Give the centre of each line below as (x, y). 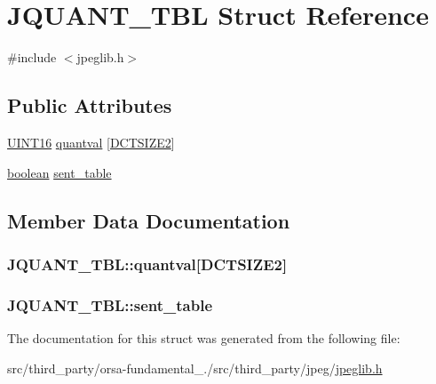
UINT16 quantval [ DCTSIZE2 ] (91, 142)
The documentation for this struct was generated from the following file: (204, 337)
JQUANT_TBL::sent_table (110, 304)
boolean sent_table (59, 172)
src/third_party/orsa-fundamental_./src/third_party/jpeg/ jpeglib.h (195, 368)
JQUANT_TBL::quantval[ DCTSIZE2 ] (147, 264)
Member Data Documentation (149, 220)
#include (32, 57)
